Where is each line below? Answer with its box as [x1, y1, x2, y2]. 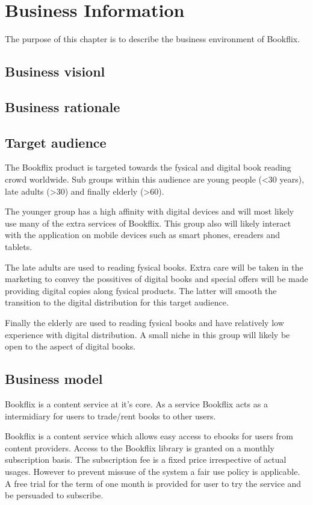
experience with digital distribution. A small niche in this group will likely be [5, 328, 290, 340]
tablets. [5, 240, 33, 253]
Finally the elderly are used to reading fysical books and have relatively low [5, 316, 284, 329]
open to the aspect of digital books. [5, 340, 136, 353]
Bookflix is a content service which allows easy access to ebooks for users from [5, 430, 293, 442]
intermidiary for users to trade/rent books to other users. [5, 409, 216, 422]
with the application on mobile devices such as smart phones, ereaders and [5, 228, 280, 241]
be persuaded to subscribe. [5, 489, 104, 501]
